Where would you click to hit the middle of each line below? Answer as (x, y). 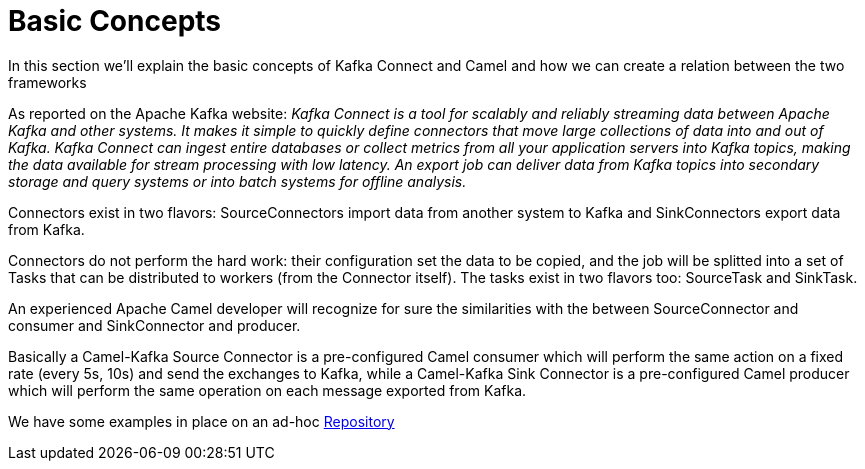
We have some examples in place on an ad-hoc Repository (201, 421)
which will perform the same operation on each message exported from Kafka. (267, 390)
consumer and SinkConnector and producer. (154, 325)
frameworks (47, 82)
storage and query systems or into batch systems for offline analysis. (237, 181)
